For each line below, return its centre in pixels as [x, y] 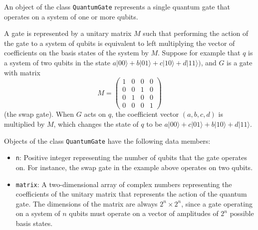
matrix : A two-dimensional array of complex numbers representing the [124, 184]
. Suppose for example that [199, 53]
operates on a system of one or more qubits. [71, 16]
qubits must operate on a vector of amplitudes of [144, 213]
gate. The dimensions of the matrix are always [87, 203]
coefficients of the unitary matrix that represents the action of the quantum [131, 194]
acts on [95, 114]
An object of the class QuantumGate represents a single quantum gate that [117, 6]
